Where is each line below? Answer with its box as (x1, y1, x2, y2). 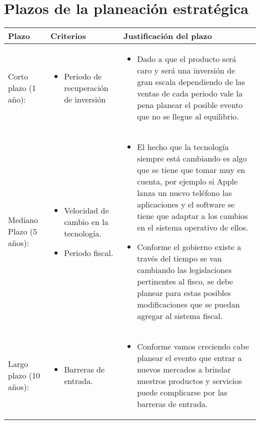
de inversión (64, 93, 106, 105)
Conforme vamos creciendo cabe (137, 340, 249, 352)
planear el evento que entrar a (137, 352, 242, 364)
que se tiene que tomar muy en (137, 164, 245, 176)
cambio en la (64, 215, 108, 227)
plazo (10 (8, 369, 40, 381)
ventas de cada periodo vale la (137, 87, 242, 99)
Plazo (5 (8, 225, 37, 237)
